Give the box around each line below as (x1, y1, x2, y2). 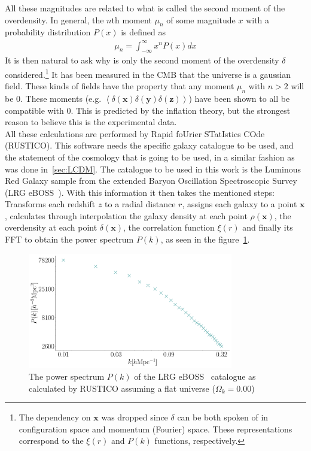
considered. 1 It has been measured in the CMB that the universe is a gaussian (5, 66, 291, 80)
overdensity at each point (5, 221, 97, 234)
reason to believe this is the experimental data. (5, 116, 177, 128)
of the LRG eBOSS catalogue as (134, 370, 256, 383)
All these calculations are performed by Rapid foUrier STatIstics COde (5, 127, 265, 140)
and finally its (242, 221, 293, 234)
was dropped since (101, 411, 168, 423)
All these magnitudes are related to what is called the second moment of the (5, 2, 285, 14)
